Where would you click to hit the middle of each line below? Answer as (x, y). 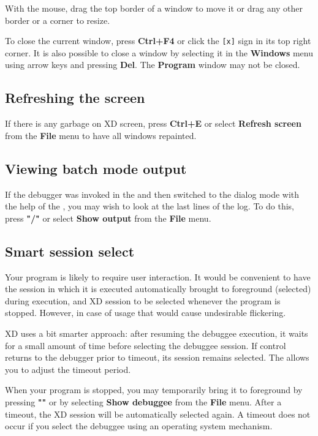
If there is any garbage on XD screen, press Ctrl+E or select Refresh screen (153, 123)
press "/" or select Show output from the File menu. (108, 218)
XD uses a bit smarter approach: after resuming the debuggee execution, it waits (157, 333)
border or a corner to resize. (58, 20)
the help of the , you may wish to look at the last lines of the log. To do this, (150, 206)
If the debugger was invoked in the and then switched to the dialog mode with (152, 194)
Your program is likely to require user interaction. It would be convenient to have (158, 276)
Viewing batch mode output (96, 168)
